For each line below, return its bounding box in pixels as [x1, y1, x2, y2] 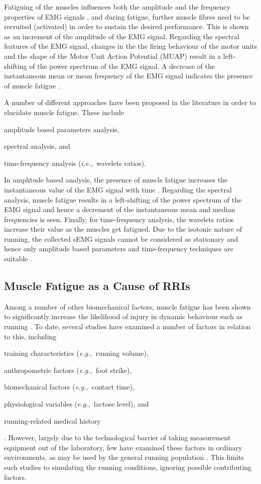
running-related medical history [4, 415, 101, 426]
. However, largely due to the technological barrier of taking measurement [4, 432, 231, 443]
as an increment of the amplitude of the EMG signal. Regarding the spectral [4, 31, 239, 41]
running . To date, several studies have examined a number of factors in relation [4, 321, 251, 332]
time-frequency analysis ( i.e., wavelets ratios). [4, 157, 147, 168]
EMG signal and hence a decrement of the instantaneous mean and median [4, 204, 235, 215]
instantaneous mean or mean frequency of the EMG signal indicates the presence [4, 70, 253, 81]
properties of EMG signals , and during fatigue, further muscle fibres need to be [4, 11, 250, 22]
